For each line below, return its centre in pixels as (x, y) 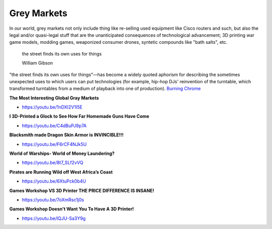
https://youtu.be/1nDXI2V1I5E (52, 107)
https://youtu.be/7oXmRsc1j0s (53, 200)
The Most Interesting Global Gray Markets (54, 98)
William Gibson (37, 63)
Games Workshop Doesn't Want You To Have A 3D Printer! (72, 209)
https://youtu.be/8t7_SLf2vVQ (53, 163)
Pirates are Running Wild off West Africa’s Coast (61, 172)
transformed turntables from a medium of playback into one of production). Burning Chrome (105, 89)
